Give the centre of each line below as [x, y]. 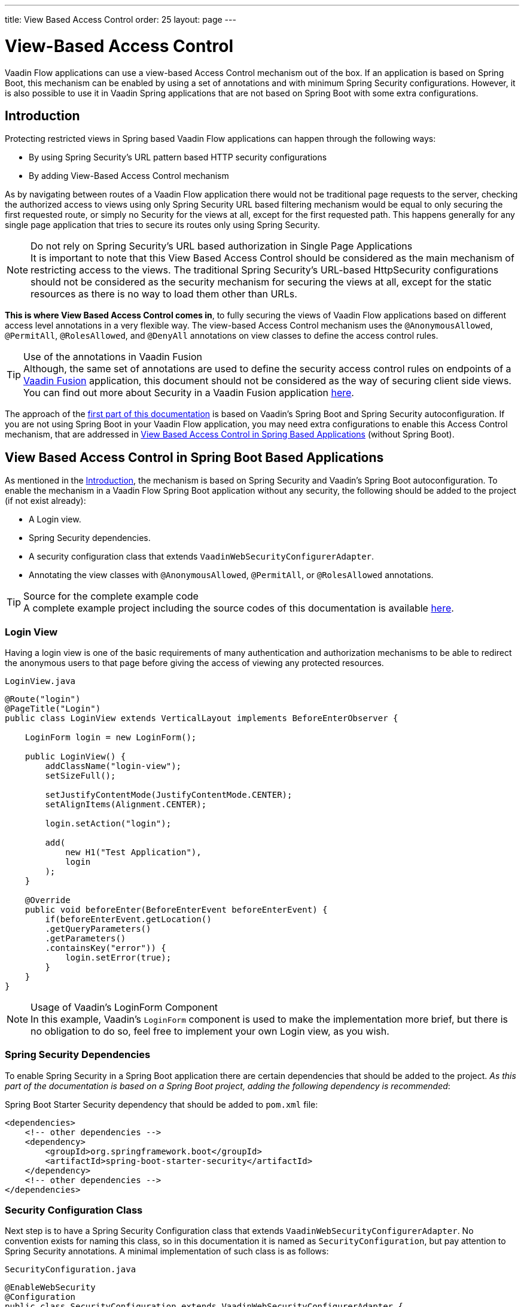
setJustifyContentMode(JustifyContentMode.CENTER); [169, 794]
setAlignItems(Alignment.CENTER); [126, 804]
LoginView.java [40, 681]
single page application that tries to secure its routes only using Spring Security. [162, 225]
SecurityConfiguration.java [71, 1270]
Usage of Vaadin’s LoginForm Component [124, 1007]
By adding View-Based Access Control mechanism [129, 176]
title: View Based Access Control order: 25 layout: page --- [121, 19]
